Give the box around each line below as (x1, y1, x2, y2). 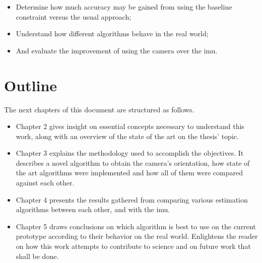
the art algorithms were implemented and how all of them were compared (16, 167, 243, 178)
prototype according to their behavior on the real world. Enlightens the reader (16, 231, 258, 241)
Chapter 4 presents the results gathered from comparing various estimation (16, 194, 248, 205)
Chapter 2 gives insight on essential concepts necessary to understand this (16, 121, 244, 131)
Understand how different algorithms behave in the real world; (16, 28, 209, 39)
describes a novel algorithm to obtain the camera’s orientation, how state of (16, 157, 250, 168)
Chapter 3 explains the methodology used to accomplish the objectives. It (16, 148, 244, 158)
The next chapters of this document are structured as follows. (4, 104, 194, 114)
